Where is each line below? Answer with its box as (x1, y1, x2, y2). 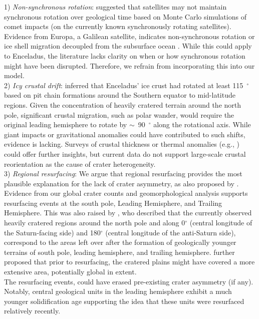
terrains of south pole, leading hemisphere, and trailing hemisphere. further (4, 246, 235, 257)
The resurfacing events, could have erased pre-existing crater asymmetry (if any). (4, 276, 253, 286)
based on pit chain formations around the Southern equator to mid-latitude (4, 90, 235, 100)
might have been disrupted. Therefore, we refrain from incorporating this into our (4, 60, 255, 71)
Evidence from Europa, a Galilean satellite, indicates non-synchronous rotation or (4, 31, 255, 41)
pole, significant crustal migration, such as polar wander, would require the (4, 109, 234, 120)
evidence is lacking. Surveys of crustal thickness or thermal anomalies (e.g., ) (4, 139, 239, 149)
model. (4, 70, 25, 81)
